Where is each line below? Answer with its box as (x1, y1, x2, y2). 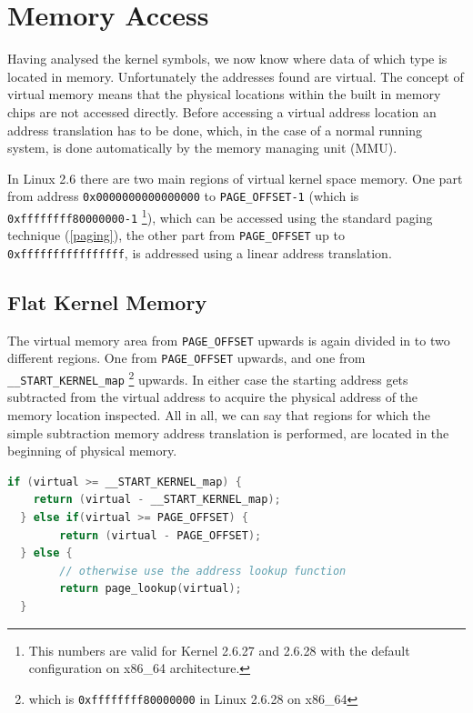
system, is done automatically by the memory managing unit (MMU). (7, 138, 398, 157)
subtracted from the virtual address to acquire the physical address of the (7, 387, 418, 407)
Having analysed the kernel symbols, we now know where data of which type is (7, 49, 448, 68)
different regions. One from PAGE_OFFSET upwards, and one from (7, 348, 366, 367)
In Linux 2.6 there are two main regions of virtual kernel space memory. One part (7, 168, 463, 187)
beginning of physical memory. (7, 441, 177, 460)
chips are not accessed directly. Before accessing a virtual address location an (7, 102, 437, 121)
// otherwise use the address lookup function (59, 564, 347, 577)
